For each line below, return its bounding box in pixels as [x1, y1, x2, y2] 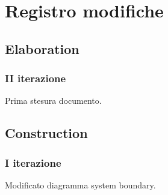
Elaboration [5, 39, 79, 58]
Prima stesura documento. [5, 94, 102, 107]
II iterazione [5, 71, 66, 86]
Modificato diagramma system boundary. [5, 178, 156, 191]
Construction [5, 124, 88, 142]
